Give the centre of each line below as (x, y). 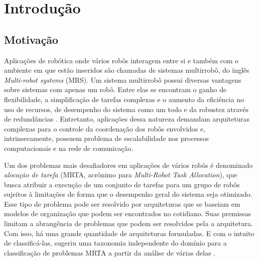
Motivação (31, 39)
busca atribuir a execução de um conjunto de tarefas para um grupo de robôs (122, 184)
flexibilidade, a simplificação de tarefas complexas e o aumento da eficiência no (124, 99)
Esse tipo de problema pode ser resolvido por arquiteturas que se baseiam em (122, 203)
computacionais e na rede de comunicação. (69, 148)
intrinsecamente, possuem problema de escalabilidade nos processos (107, 138)
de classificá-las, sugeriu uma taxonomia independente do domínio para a (116, 243)
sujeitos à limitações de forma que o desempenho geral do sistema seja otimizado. (128, 194)
